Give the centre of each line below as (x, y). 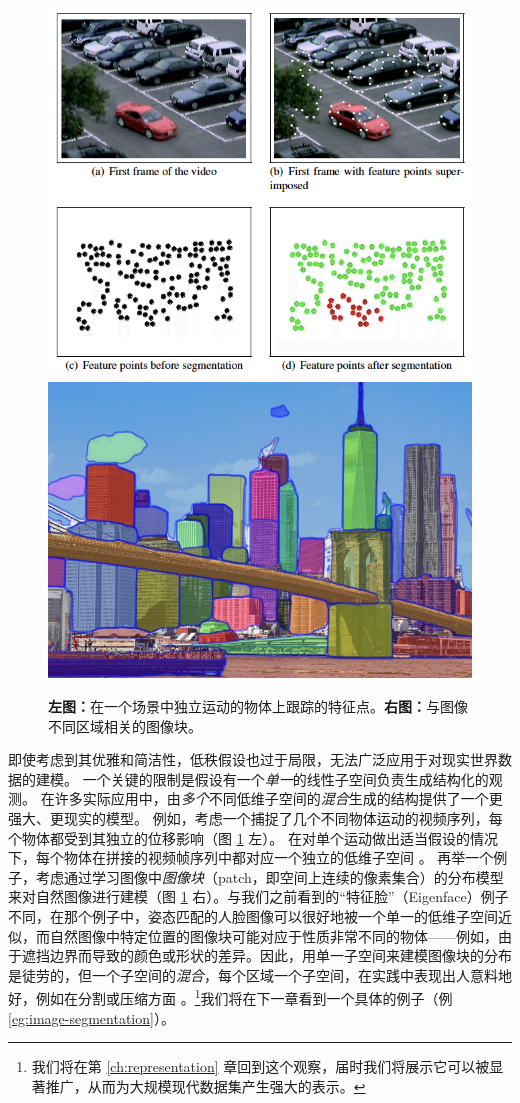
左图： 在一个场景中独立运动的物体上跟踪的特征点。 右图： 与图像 (258, 705)
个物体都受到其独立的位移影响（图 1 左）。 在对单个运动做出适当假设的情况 (253, 837)
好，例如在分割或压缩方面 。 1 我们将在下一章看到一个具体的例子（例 (230, 996)
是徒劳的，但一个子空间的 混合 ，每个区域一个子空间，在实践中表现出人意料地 (260, 974)
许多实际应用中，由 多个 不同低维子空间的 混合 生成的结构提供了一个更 (278, 798)
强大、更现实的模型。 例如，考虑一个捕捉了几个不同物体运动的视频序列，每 (255, 817)
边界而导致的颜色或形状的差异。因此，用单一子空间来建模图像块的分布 (280, 955)
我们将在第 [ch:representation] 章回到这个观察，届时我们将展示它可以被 (260, 1066)
